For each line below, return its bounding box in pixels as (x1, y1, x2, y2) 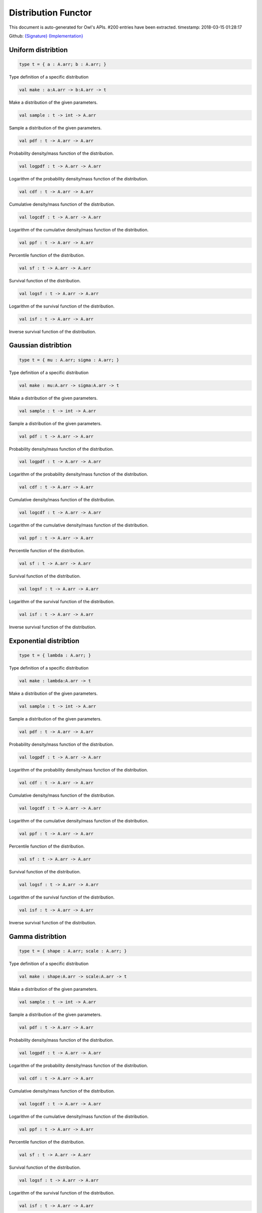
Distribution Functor (9, 7, 92, 18)
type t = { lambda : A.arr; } (19, 653, 91, 658)
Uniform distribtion (9, 46, 68, 54)
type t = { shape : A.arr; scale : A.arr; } (19, 948, 127, 953)
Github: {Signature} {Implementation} (9, 33, 83, 39)
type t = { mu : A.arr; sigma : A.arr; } (19, 357, 119, 362)
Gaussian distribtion (9, 341, 72, 349)
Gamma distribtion (9, 932, 66, 941)
